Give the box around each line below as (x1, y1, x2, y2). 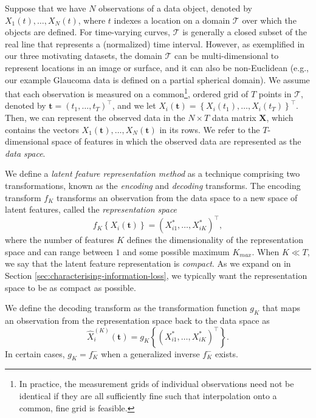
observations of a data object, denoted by (98, 2, 253, 14)
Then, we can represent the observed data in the (5, 111, 185, 123)
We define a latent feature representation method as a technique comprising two (5, 167, 300, 180)
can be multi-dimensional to (174, 49, 279, 62)
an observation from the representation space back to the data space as (5, 314, 270, 327)
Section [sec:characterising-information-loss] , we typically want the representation (5, 269, 307, 282)
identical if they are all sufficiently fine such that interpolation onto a (19, 389, 277, 402)
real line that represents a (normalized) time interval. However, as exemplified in (5, 37, 305, 50)
